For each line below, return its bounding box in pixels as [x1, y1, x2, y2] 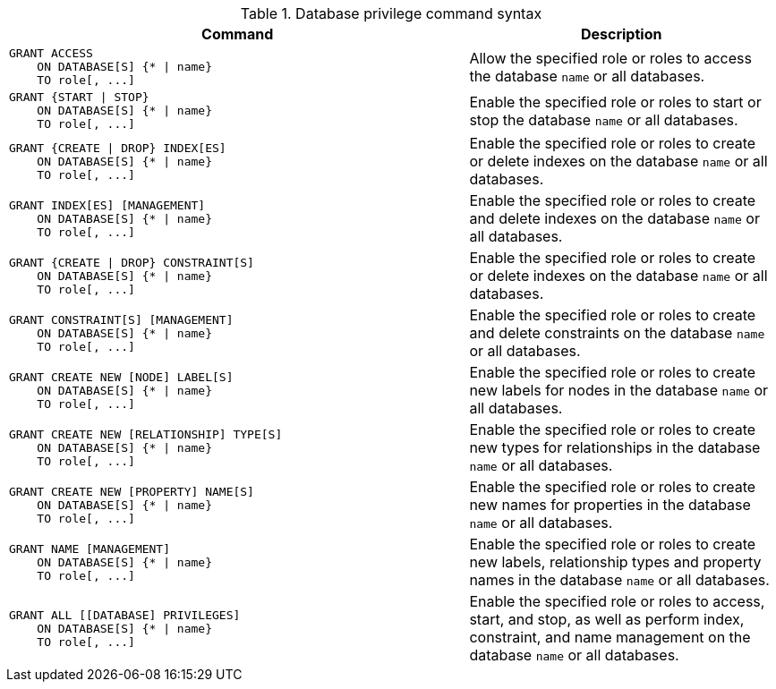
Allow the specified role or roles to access [469, 48, 752, 67]
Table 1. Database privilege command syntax [240, 4, 542, 22]
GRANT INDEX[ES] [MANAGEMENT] [9, 198, 206, 212]
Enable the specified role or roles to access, [469, 592, 765, 610]
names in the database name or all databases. [469, 571, 770, 589]
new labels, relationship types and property [469, 553, 762, 571]
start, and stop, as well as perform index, [469, 610, 745, 628]
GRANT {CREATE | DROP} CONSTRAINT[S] [9, 255, 254, 269]
